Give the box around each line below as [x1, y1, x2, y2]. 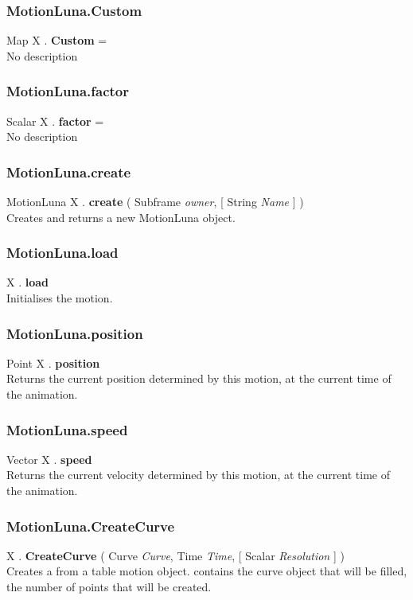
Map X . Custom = [6, 32, 107, 49]
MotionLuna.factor [6, 81, 129, 101]
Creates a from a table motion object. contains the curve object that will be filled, [6, 563, 407, 579]
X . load [6, 274, 49, 290]
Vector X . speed [6, 450, 92, 467]
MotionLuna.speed [6, 419, 128, 439]
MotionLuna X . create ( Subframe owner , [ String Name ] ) [6, 193, 304, 210]
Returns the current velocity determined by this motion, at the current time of [6, 466, 391, 483]
